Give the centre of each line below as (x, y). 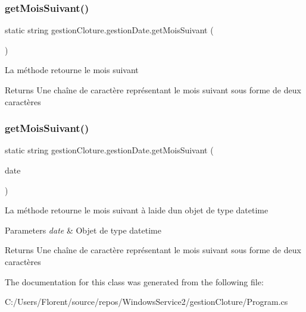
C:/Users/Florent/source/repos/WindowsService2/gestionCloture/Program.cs (146, 302)
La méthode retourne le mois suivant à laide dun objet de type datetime (137, 210)
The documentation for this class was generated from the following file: (134, 281)
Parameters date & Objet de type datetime (83, 230)
